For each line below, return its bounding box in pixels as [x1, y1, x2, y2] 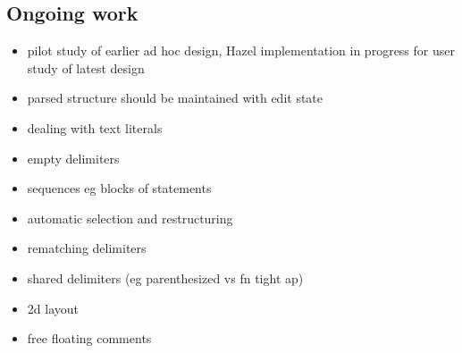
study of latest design [27, 58, 145, 77]
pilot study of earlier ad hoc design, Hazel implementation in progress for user [27, 41, 455, 60]
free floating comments [27, 329, 152, 348]
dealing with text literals [27, 118, 163, 137]
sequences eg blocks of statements [27, 179, 212, 198]
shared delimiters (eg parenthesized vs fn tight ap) [27, 268, 304, 287]
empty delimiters [27, 148, 120, 167]
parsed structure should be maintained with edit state [27, 88, 323, 107]
